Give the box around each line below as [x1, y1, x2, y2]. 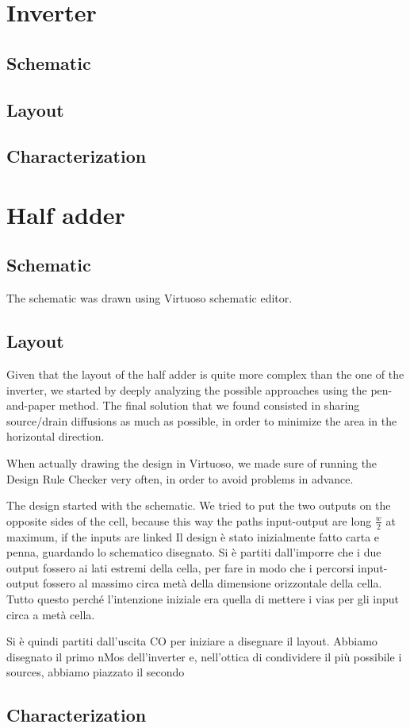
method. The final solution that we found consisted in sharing [59, 397, 360, 414]
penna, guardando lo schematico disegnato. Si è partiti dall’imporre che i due [6, 544, 381, 560]
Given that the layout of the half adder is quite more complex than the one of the [6, 366, 404, 383]
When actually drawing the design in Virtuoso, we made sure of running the [6, 455, 377, 472]
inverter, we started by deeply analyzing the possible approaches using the [6, 381, 367, 398]
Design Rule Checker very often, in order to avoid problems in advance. [6, 470, 354, 487]
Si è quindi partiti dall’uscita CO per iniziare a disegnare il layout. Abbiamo [6, 633, 377, 649]
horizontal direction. [6, 428, 105, 445]
